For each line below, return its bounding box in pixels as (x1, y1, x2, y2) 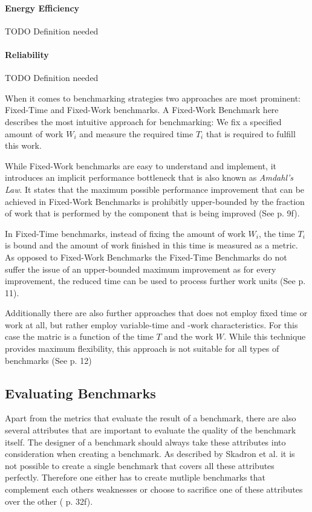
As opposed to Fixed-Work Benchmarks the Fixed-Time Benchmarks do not (5, 250, 287, 263)
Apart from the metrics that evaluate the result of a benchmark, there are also (5, 412, 296, 424)
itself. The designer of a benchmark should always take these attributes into (5, 435, 286, 448)
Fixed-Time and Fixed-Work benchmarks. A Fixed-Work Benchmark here (5, 103, 279, 116)
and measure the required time (79, 127, 193, 140)
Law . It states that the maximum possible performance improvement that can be (5, 183, 305, 195)
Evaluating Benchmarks (5, 383, 156, 402)
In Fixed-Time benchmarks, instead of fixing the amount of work (5, 227, 245, 239)
